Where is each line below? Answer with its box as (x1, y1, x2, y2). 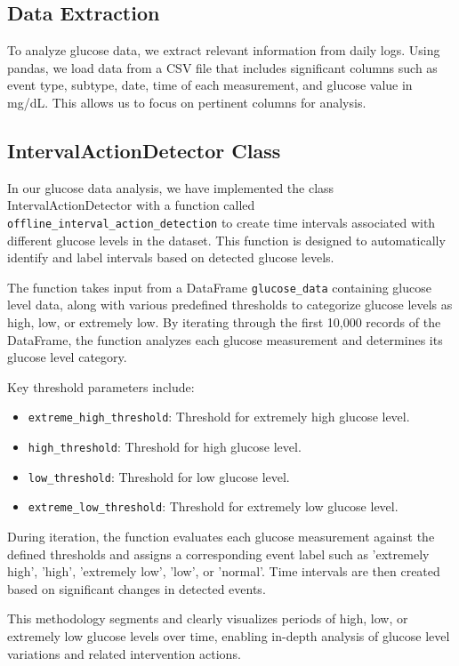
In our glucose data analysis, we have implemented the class (7, 178, 334, 197)
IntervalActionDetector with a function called (7, 196, 255, 214)
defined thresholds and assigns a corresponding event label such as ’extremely (7, 544, 430, 563)
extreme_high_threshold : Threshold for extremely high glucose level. (28, 407, 410, 426)
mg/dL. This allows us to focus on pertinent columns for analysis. (7, 92, 366, 111)
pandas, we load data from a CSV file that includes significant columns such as (7, 58, 438, 76)
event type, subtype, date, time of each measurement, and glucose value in (7, 76, 413, 94)
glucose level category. (7, 348, 127, 366)
